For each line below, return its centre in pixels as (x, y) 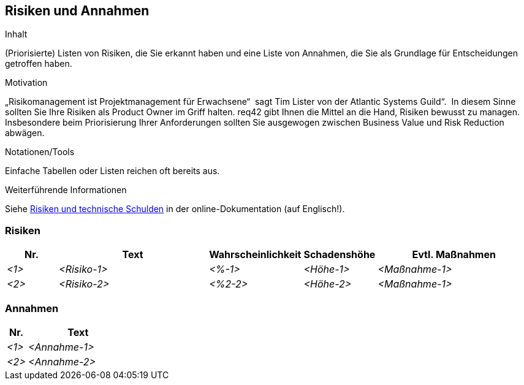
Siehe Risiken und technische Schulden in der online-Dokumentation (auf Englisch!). (175, 209)
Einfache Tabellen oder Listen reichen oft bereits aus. (112, 171)
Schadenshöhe (340, 255)
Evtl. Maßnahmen (454, 255)
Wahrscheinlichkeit (255, 255)
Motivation (26, 83)
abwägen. (25, 133)
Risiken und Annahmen (77, 11)
